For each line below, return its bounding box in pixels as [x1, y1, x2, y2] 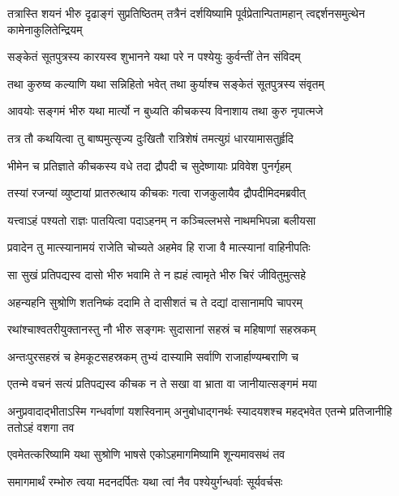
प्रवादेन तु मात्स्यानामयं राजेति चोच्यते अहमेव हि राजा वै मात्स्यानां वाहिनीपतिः [7, 239, 311, 256]
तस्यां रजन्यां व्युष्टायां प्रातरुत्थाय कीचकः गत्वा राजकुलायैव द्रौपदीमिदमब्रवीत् [7, 184, 306, 201]
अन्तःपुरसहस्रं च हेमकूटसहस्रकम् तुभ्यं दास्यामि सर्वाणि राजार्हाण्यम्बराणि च [7, 347, 298, 364]
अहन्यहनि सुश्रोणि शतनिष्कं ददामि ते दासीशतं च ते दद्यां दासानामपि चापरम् [7, 293, 302, 310]
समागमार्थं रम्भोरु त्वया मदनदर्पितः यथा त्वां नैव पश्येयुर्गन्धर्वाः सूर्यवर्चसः [7, 472, 283, 490]
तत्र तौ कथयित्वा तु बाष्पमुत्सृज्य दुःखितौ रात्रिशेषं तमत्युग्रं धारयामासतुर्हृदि [7, 129, 294, 146]
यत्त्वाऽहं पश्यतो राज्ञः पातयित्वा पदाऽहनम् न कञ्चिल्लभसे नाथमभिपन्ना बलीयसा [7, 211, 316, 228]
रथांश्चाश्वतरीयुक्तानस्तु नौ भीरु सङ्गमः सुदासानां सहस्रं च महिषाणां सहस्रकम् [7, 321, 316, 338]
